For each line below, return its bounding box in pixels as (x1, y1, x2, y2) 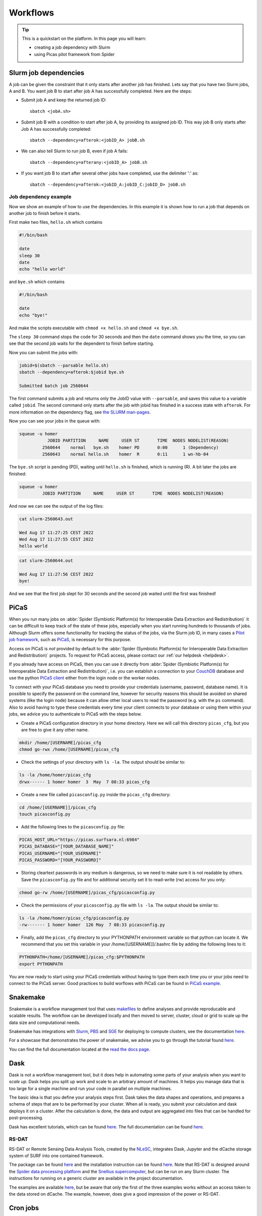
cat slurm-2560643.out (19, 516, 73, 521)
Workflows (9, 7, 54, 18)
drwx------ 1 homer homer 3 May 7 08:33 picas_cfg (19, 779, 150, 785)
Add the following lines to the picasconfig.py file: (21, 824, 125, 830)
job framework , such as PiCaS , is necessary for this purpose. (9, 637, 131, 643)
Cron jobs (9, 1204, 39, 1212)
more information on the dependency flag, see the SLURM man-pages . (9, 409, 151, 415)
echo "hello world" (19, 267, 65, 272)
